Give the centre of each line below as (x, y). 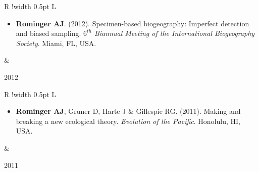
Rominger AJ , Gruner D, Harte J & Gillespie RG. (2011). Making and (128, 111)
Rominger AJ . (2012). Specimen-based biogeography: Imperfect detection (133, 23)
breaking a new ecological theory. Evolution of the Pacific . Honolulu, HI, (128, 121)
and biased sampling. (48, 33)
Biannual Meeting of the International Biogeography (174, 33)
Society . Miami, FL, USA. (56, 43)
